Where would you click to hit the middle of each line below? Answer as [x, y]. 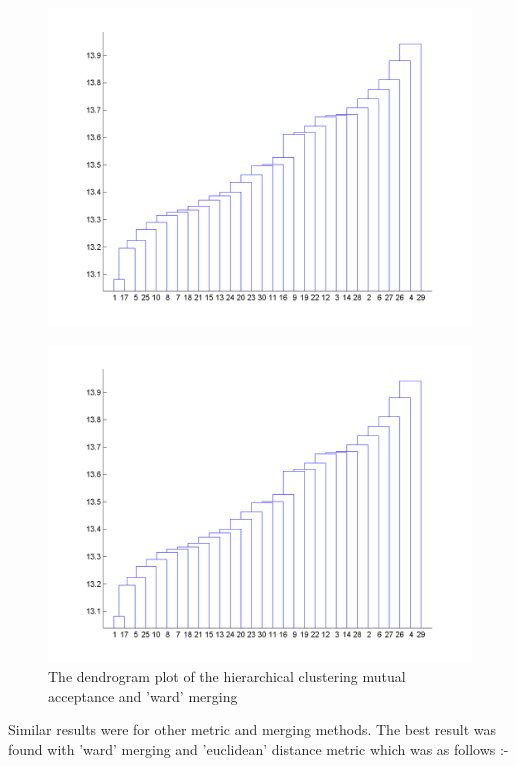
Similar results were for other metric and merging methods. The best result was [252, 729]
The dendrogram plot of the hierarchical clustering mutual [227, 676]
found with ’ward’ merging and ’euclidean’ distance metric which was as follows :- [258, 748]
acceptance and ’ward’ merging [143, 695]
